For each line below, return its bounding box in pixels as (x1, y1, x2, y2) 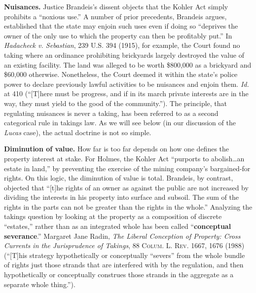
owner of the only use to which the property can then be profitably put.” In (4, 30, 232, 40)
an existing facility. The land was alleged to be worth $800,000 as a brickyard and (4, 59, 252, 70)
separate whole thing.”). (4, 279, 75, 289)
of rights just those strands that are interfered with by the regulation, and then (4, 259, 244, 270)
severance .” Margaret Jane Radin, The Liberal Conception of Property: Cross (4, 230, 241, 241)
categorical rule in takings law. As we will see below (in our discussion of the (4, 117, 236, 128)
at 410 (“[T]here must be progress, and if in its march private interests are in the (4, 88, 249, 99)
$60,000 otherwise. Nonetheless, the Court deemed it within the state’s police (4, 69, 238, 79)
